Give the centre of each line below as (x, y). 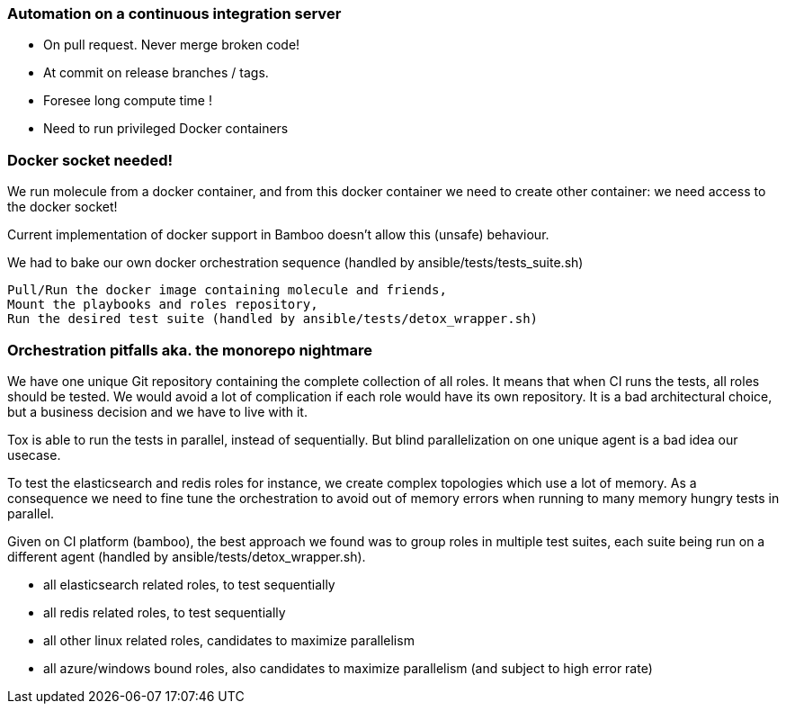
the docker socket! (63, 207)
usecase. (34, 454)
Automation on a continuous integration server (174, 13)
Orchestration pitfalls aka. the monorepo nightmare (190, 350)
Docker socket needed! (90, 160)
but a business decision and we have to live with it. (157, 411)
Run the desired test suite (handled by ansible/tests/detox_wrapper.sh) (273, 319)
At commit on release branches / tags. (156, 73)
